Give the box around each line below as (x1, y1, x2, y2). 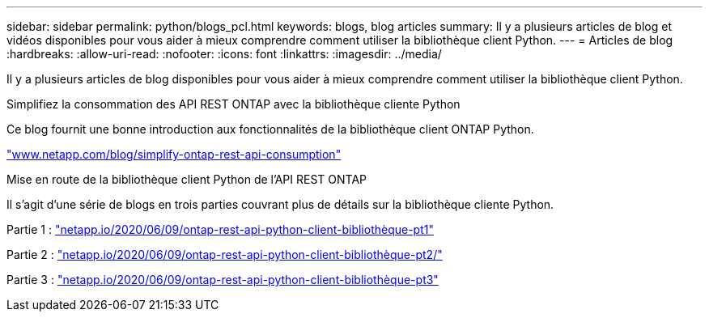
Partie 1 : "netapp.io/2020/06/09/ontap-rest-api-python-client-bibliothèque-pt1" (6, 223, 434, 236)
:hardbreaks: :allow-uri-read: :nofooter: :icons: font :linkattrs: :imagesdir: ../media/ (6, 47, 442, 61)
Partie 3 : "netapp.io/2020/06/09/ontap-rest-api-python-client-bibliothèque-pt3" (6, 273, 439, 286)
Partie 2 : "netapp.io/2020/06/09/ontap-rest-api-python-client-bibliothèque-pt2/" (6, 248, 443, 261)
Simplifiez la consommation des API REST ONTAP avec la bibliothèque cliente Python (6, 97, 461, 111)
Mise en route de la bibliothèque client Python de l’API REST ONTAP (6, 172, 367, 186)
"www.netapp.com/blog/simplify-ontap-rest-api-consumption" (6, 147, 342, 161)
